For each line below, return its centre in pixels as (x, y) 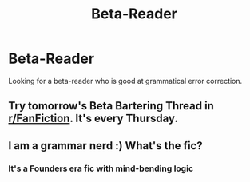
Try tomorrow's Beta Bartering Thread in (111, 106)
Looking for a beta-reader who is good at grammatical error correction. (125, 81)
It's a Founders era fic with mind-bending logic (101, 168)
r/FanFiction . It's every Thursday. (93, 119)
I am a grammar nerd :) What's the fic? (105, 146)
